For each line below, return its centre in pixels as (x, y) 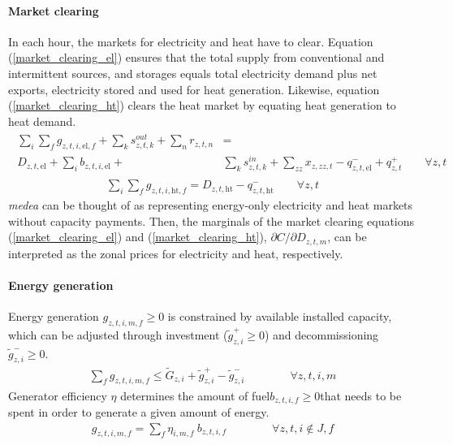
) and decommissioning (321, 334)
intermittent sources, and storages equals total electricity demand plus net (193, 73)
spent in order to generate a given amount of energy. (139, 411)
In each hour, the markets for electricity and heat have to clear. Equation (191, 41)
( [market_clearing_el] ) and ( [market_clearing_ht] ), (138, 237)
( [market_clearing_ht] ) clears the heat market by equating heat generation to (202, 105)
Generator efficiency (58, 395)
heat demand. (42, 121)
